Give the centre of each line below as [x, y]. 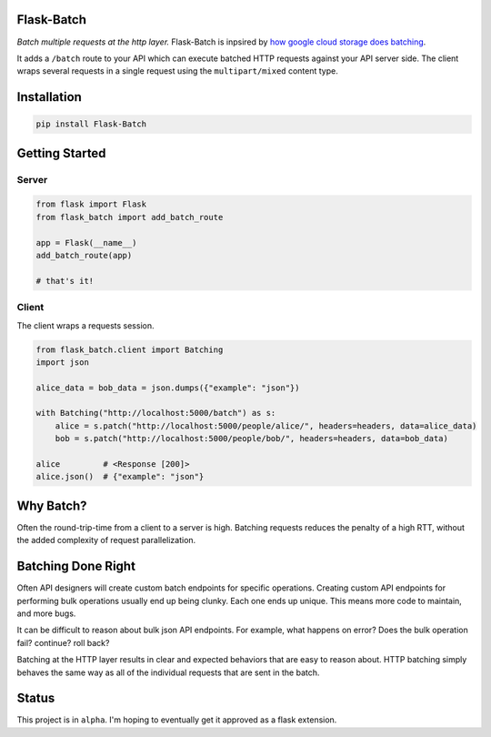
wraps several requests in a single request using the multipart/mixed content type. [177, 71]
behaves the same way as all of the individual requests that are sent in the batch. [168, 672]
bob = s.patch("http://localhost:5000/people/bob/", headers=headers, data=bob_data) [252, 439]
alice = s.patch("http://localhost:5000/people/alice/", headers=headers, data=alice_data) [266, 426]
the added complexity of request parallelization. [106, 540]
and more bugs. [46, 613]
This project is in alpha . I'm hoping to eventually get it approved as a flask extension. [177, 720]
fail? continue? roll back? [63, 642]
